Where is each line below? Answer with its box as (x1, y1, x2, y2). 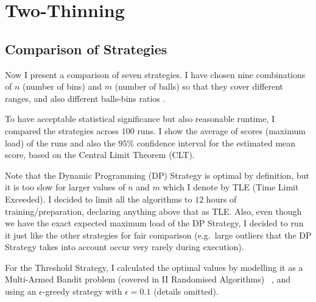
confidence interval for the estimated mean (136, 136, 296, 149)
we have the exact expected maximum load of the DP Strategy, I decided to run (5, 217, 304, 229)
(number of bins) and (23, 80, 102, 93)
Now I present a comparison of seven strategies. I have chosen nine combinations (5, 68, 306, 81)
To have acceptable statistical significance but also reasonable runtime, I (5, 112, 275, 125)
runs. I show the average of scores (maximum (137, 124, 306, 137)
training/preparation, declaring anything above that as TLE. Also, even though (5, 204, 302, 217)
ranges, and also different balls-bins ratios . (5, 92, 166, 104)
